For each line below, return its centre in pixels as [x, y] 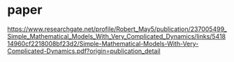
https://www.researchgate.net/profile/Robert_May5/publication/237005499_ [117, 29]
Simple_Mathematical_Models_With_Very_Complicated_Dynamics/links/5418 [117, 36]
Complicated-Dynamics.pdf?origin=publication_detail [84, 51]
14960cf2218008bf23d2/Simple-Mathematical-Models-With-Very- [103, 43]
